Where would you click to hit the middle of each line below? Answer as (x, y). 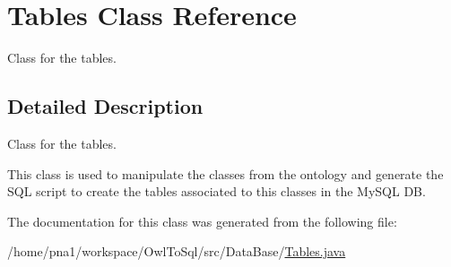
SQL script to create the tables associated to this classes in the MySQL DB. (217, 191)
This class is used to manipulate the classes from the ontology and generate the (225, 173)
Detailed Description (105, 106)
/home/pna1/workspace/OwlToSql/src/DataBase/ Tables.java (177, 251)
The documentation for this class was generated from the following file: (202, 221)
